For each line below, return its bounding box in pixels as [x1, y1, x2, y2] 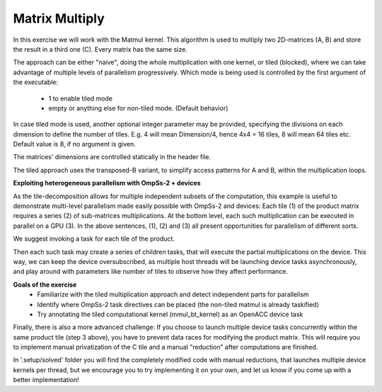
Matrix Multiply [13, 11, 105, 26]
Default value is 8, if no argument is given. [13, 140, 136, 149]
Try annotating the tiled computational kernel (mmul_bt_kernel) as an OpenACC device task [37, 310, 303, 318]
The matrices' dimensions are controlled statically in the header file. [13, 153, 212, 161]
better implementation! [13, 376, 79, 384]
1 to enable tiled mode [48, 94, 113, 103]
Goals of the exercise [13, 280, 77, 289]
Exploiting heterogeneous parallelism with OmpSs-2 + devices [13, 179, 201, 188]
